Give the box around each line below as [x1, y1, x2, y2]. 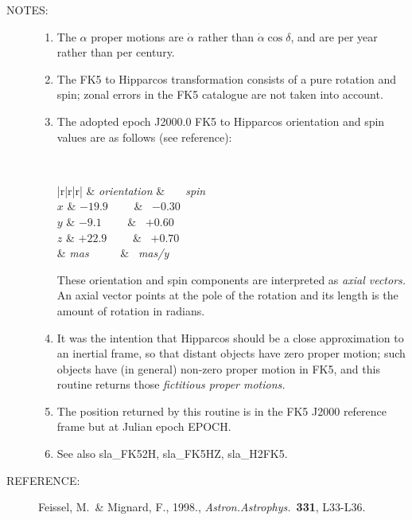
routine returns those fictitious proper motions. [56, 376, 286, 393]
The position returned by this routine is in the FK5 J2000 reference [56, 402, 387, 419]
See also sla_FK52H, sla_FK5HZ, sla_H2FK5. [56, 445, 288, 462]
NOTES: [6, 2, 49, 18]
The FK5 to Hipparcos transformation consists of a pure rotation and [56, 70, 397, 87]
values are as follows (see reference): [56, 128, 232, 145]
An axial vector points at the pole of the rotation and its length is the [56, 287, 398, 303]
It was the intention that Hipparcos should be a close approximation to [56, 329, 404, 346]
